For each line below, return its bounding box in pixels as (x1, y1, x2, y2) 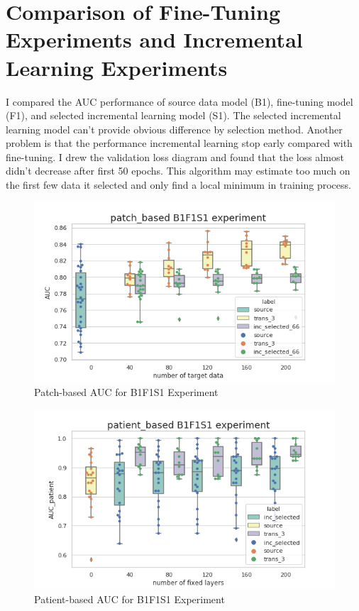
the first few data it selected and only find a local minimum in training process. (6, 177, 351, 192)
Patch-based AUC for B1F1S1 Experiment (34, 385, 219, 400)
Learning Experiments (6, 53, 228, 82)
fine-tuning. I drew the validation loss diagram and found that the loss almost (6, 149, 344, 164)
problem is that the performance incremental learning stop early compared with (6, 136, 353, 150)
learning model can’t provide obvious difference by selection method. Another (6, 121, 343, 136)
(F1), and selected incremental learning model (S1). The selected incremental (6, 108, 341, 123)
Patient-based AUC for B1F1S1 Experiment (34, 592, 225, 607)
